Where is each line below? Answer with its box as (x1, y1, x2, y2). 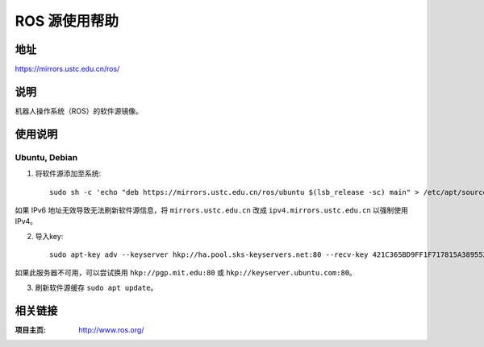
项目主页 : (15, 324, 46, 334)
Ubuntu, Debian (15, 151, 78, 163)
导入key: (35, 231, 64, 241)
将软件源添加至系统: (35, 169, 102, 179)
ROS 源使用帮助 (15, 12, 119, 30)
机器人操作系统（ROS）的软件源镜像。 (15, 105, 143, 116)
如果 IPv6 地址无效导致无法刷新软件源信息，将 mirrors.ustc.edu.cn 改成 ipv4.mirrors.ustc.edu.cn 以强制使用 (15, 205, 409, 215)
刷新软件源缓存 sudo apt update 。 (35, 283, 158, 292)
